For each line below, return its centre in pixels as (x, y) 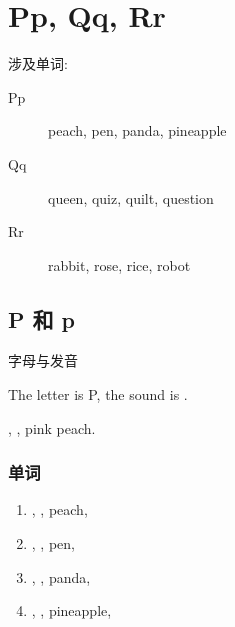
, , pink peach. (52, 427)
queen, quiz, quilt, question (131, 197)
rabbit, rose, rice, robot (119, 264)
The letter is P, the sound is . (98, 394)
